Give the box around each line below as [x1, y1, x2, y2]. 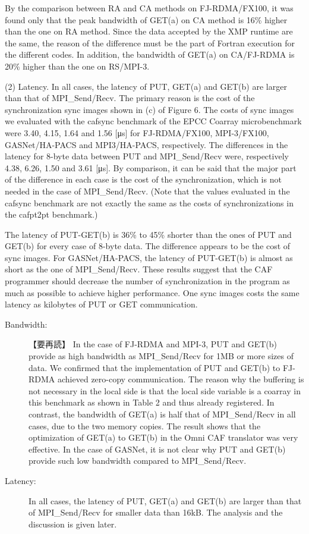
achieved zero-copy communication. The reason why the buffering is [57, 373, 304, 385]
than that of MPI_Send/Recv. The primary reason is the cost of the [5, 92, 255, 104]
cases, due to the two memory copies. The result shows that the [29, 419, 261, 432]
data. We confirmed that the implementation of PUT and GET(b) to [29, 361, 280, 373]
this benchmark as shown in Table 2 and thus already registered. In [29, 396, 275, 409]
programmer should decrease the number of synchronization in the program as [5, 275, 290, 287]
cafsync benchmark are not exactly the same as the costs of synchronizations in [5, 196, 294, 209]
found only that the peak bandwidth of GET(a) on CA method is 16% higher [5, 13, 288, 26]
